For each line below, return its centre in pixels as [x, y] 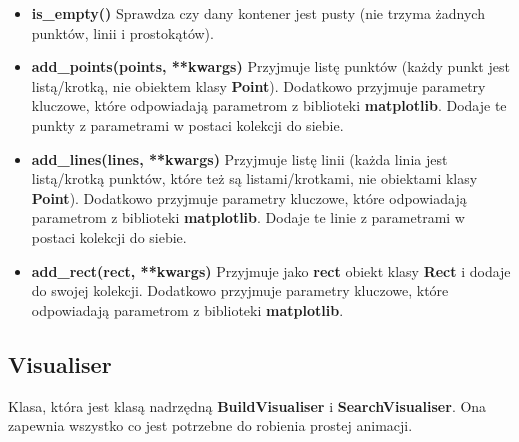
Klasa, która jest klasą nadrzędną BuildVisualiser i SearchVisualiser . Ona [247, 405]
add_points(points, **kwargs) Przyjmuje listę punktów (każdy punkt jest [270, 66]
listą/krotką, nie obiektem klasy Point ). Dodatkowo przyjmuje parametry [258, 85]
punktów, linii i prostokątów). [122, 32]
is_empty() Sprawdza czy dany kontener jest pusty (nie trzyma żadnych [258, 13]
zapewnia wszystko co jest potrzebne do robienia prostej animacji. [210, 425]
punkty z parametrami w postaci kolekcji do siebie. [187, 124]
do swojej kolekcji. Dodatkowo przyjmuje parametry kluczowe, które [240, 290]
